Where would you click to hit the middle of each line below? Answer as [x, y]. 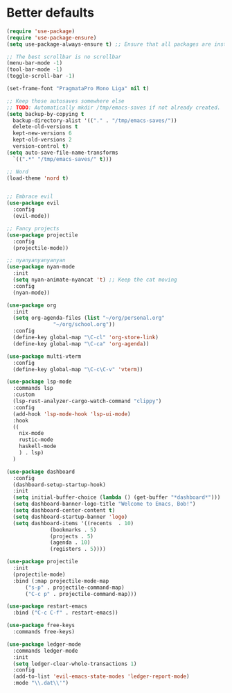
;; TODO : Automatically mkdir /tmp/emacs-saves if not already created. [114, 108]
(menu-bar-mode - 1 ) [35, 63]
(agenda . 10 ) [70, 542]
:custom [24, 395]
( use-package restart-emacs [47, 606]
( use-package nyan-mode [41, 267]
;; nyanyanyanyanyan [36, 260]
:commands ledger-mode [45, 651]
